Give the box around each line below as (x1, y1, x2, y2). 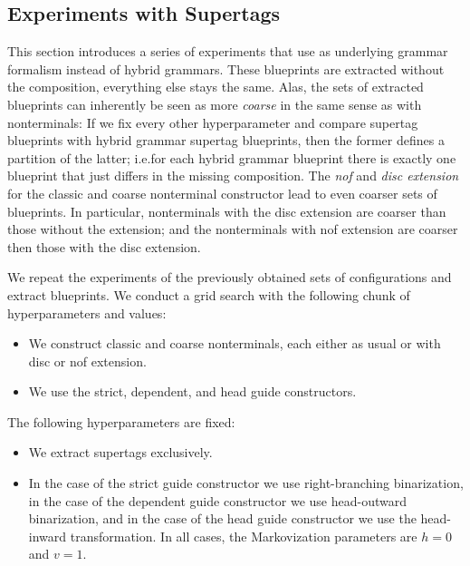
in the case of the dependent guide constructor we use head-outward (28, 491, 408, 510)
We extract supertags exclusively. (28, 443, 213, 462)
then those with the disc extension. (7, 237, 201, 256)
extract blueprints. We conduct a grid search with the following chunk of (7, 285, 410, 304)
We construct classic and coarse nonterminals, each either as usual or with (28, 334, 441, 353)
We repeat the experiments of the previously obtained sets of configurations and (7, 268, 452, 287)
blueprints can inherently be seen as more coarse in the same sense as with (7, 94, 422, 113)
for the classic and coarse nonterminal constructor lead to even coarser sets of (7, 183, 437, 202)
